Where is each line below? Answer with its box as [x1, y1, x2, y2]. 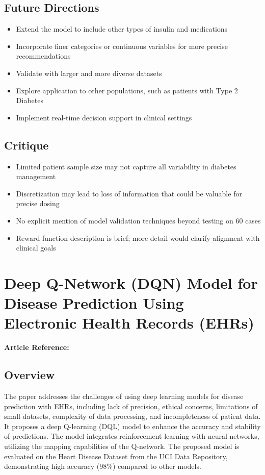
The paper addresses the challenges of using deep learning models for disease [4, 391, 244, 402]
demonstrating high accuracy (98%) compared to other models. [4, 461, 201, 471]
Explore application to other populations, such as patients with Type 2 [16, 85, 238, 95]
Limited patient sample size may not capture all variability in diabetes [16, 161, 236, 171]
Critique [4, 137, 49, 153]
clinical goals [16, 242, 56, 253]
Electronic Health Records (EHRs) [4, 312, 254, 333]
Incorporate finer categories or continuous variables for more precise [16, 40, 228, 51]
